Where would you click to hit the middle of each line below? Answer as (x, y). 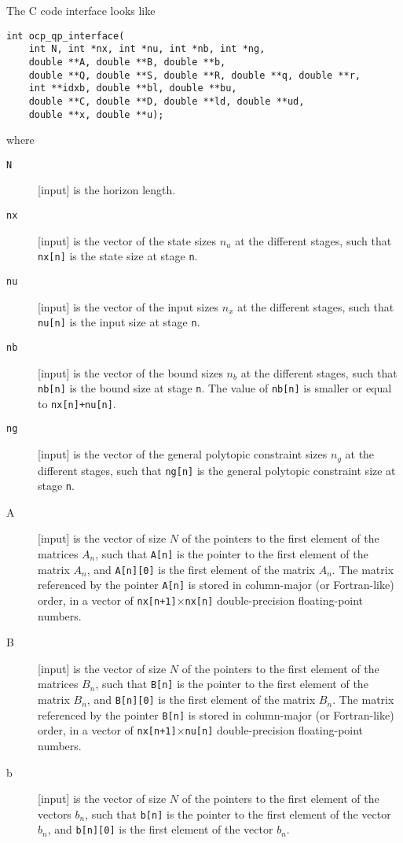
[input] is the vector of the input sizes (128, 306)
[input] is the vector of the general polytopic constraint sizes (183, 454)
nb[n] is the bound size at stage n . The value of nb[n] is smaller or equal (215, 388)
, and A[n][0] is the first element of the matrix (201, 569)
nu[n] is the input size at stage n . (119, 322)
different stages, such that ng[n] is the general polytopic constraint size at (217, 470)
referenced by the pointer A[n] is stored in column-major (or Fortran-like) (216, 585)
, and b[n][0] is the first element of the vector (160, 829)
